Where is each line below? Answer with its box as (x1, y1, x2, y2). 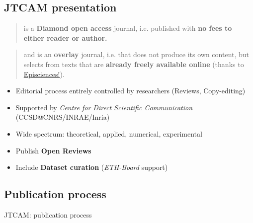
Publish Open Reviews (15, 145, 91, 155)
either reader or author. (23, 32, 107, 43)
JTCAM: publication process (4, 209, 92, 220)
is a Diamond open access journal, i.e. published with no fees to (23, 23, 232, 33)
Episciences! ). (23, 69, 65, 79)
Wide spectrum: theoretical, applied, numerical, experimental (15, 128, 202, 139)
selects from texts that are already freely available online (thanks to (23, 59, 244, 69)
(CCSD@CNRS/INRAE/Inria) (15, 112, 110, 122)
